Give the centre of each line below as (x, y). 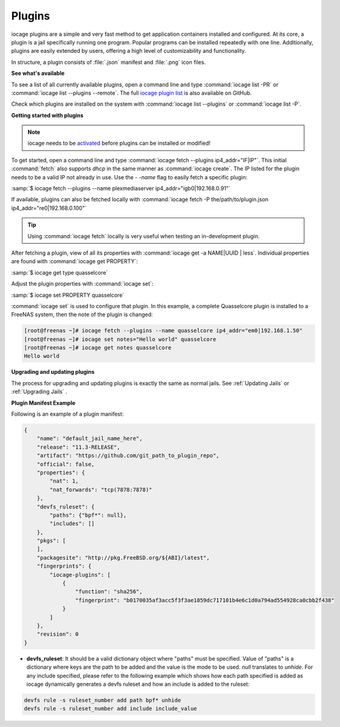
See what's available (38, 74)
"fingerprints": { (64, 566)
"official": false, (66, 464)
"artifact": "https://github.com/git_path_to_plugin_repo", (128, 456)
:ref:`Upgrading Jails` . (39, 391)
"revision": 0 (58, 634)
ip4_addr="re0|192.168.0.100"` (49, 208)
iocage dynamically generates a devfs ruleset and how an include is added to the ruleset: (138, 684)
